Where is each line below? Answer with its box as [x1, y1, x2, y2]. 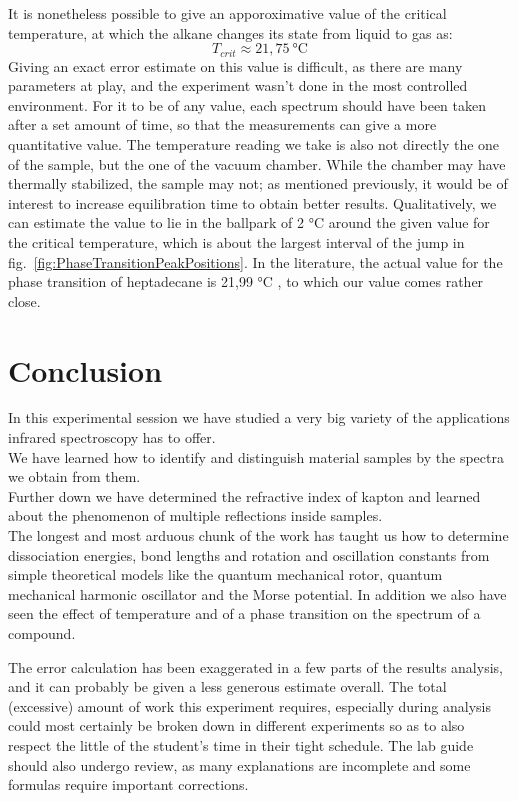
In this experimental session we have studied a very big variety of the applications [8, 407, 510, 428]
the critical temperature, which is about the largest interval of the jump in [8, 231, 465, 252]
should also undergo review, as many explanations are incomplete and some [8, 754, 471, 775]
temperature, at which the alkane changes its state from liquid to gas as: [8, 22, 453, 43]
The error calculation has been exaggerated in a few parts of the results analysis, [8, 656, 503, 677]
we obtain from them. [8, 466, 141, 487]
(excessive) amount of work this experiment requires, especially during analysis [8, 695, 491, 716]
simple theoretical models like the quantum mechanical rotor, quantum [8, 564, 443, 585]
